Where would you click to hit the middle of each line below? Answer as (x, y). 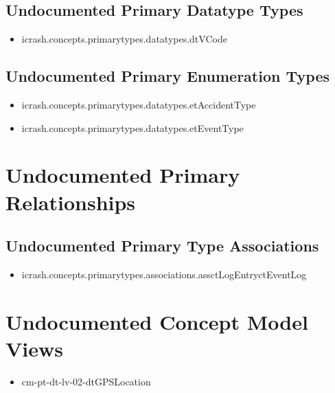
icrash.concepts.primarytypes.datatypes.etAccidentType (139, 104)
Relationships (71, 202)
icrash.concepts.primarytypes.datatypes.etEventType (132, 127)
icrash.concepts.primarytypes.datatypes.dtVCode (124, 39)
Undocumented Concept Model (157, 321)
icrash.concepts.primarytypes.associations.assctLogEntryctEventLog (164, 274)
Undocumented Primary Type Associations (162, 246)
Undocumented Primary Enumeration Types (168, 76)
